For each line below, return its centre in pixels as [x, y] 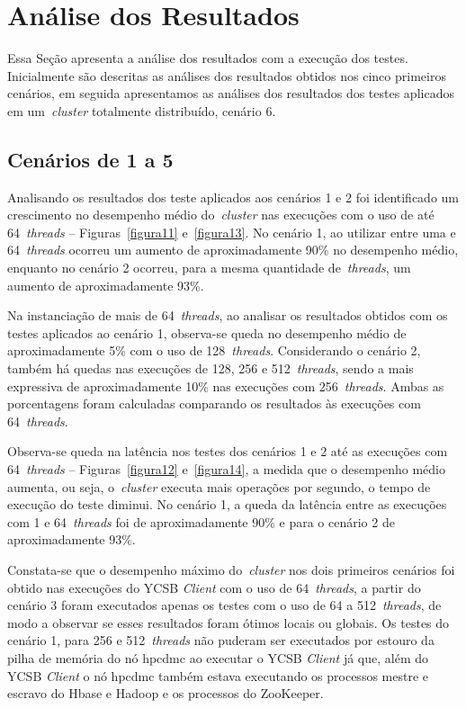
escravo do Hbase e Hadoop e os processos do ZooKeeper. [166, 693]
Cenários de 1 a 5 [90, 159]
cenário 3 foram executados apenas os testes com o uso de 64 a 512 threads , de [224, 605]
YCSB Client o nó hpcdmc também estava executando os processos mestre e [218, 675]
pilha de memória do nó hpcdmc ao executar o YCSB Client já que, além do [218, 657]
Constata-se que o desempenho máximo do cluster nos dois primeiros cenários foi [231, 569]
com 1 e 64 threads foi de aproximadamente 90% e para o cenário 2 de [201, 521]
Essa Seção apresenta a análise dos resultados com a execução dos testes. [208, 58]
